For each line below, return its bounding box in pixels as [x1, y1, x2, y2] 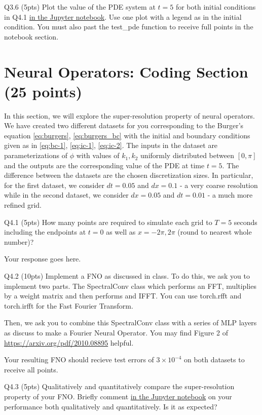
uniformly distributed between [140, 150, 234, 161]
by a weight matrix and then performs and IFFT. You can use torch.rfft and [4, 290, 242, 301]
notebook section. [4, 31, 59, 42]
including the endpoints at [4, 227, 86, 237]
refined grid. [4, 200, 42, 210]
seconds [234, 216, 257, 227]
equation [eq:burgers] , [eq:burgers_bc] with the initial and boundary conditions [4, 130, 250, 140]
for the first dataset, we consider [4, 179, 104, 190]
